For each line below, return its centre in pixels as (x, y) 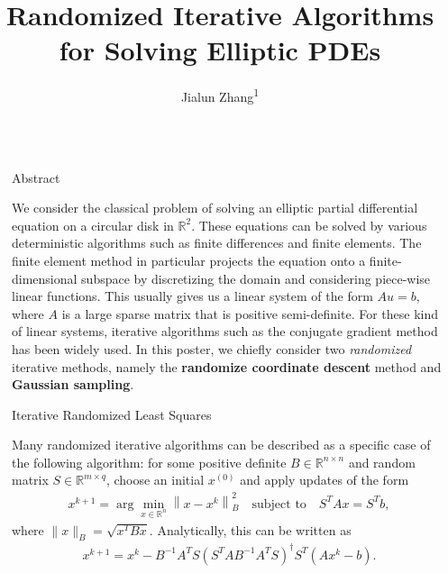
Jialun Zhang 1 (220, 95)
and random (382, 462)
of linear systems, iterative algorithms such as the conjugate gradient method (225, 331)
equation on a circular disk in (93, 225)
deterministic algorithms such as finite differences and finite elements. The (217, 243)
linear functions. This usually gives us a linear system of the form (192, 296)
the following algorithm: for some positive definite (149, 462)
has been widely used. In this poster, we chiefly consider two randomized (212, 348)
